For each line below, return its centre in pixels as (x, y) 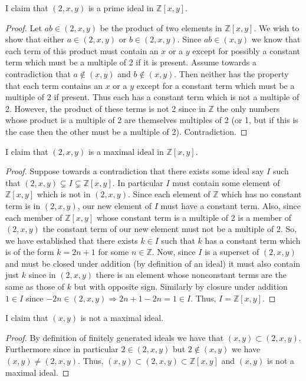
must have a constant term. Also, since (231, 205)
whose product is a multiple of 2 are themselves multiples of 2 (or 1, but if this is (152, 120)
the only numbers (248, 108)
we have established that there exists (72, 240)
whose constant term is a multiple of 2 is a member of (194, 217)
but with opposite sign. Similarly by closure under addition (181, 286)
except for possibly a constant (246, 50)
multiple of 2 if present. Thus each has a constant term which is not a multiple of (152, 97)
